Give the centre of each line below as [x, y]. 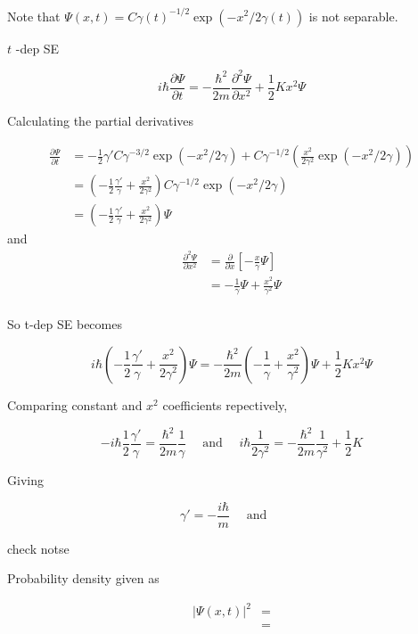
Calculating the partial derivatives [101, 120]
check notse [38, 548]
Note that [34, 16]
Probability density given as [83, 578]
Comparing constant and [75, 404]
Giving [25, 480]
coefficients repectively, [225, 404]
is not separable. [353, 16]
